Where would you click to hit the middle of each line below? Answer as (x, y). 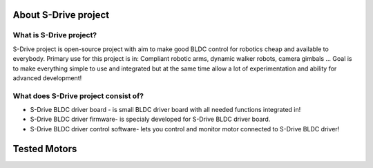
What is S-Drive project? (55, 35)
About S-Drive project (61, 15)
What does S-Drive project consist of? (78, 95)
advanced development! (47, 78)
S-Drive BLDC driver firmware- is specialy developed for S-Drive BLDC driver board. (150, 119)
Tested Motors (45, 149)
